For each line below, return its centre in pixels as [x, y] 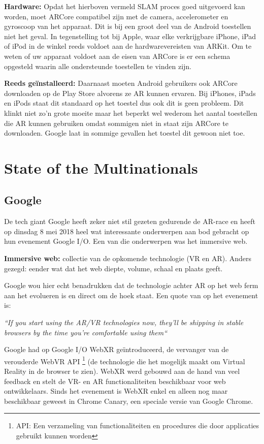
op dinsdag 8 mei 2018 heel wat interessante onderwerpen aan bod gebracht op [127, 231]
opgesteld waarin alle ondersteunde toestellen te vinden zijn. [98, 66]
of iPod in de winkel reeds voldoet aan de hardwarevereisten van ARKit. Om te [128, 46]
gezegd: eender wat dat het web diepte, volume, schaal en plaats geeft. [113, 268]
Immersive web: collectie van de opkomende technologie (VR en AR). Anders [128, 258]
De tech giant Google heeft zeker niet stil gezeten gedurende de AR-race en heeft [130, 221]
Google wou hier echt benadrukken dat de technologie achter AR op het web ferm [131, 285]
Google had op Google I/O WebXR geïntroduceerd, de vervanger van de [117, 349]
